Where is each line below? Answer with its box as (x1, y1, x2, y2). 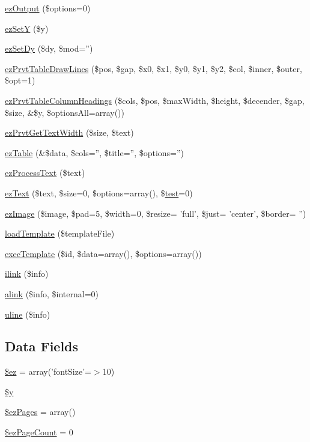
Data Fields (5, 337, 79, 356)
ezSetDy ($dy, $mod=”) (5, 42, 93, 55)
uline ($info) (5, 307, 50, 320)
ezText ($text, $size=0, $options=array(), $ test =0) (5, 186, 193, 199)
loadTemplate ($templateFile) (5, 227, 115, 240)
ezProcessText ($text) (5, 166, 85, 179)
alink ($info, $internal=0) (5, 287, 99, 300)
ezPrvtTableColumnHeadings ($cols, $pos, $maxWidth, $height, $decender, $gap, (5, 94, 305, 106)
